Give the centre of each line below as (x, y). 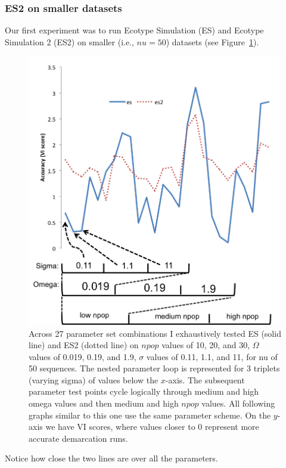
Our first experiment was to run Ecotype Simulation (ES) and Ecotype (134, 30)
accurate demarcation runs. (78, 438)
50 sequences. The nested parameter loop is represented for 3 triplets (154, 368)
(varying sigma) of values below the (94, 379)
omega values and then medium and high (104, 403)
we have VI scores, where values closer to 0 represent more (152, 427)
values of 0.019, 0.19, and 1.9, (83, 356)
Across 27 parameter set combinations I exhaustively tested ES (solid (155, 333)
